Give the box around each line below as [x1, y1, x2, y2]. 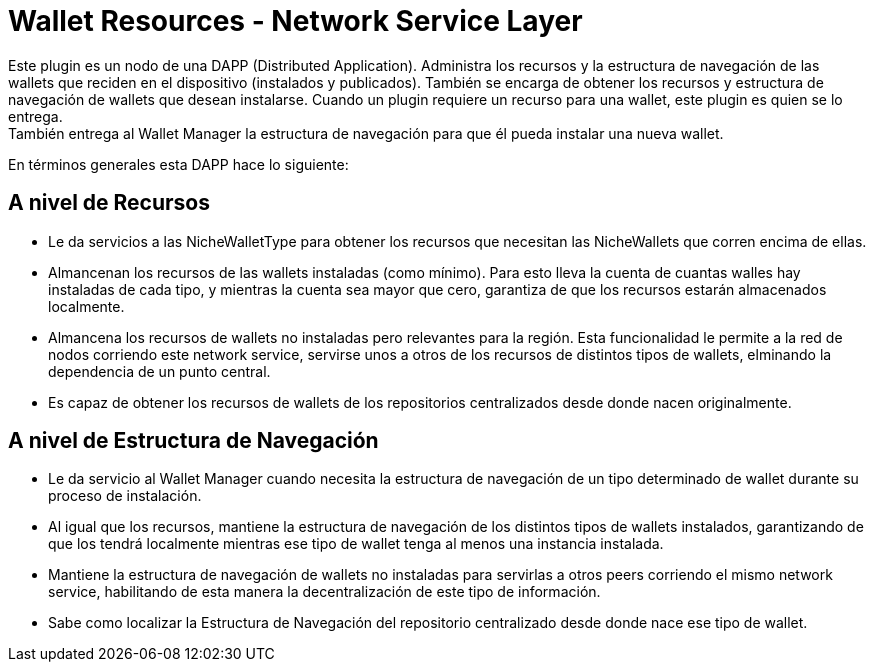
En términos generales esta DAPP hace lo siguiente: [8, 155, 349, 173]
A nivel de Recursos [8, 190, 210, 216]
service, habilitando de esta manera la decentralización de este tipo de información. [48, 583, 601, 601]
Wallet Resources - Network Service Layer [8, 4, 583, 38]
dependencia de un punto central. [48, 362, 271, 380]
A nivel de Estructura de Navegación [8, 428, 379, 454]
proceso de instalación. [48, 487, 202, 505]
